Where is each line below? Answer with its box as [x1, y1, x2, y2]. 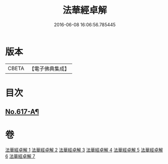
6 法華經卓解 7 [5, 153, 35, 159]
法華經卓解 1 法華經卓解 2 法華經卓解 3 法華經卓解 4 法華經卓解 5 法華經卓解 [5, 147, 163, 153]
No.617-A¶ [5, 107, 39, 116]
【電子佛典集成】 [29, 65, 70, 72]
